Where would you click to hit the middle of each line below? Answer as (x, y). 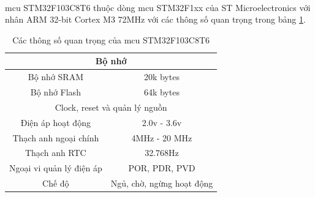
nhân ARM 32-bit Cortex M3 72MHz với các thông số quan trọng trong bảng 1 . (155, 19)
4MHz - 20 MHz (162, 137)
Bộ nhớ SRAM (55, 77)
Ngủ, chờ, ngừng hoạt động (162, 183)
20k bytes (161, 77)
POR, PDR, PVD (162, 168)
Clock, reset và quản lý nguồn (111, 107)
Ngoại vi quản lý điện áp (56, 168)
